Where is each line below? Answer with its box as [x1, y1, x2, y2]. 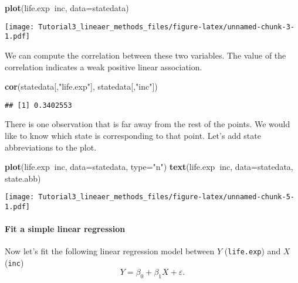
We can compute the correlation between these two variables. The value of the [5, 49, 286, 61]
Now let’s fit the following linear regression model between [5, 245, 215, 257]
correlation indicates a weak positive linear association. [5, 60, 202, 73]
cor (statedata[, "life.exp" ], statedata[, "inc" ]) [5, 80, 158, 93]
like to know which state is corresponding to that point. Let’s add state [5, 129, 261, 141]
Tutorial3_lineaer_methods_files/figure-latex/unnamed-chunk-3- [38, 22, 294, 31]
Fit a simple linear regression [5, 223, 126, 235]
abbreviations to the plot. [5, 141, 97, 153]
